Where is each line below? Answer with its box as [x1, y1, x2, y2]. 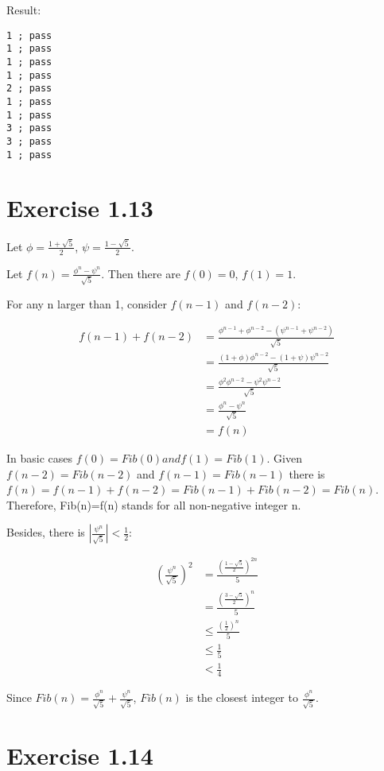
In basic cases [6, 450, 73, 467]
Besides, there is [6, 524, 85, 540]
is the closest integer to [185, 689, 298, 706]
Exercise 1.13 [6, 192, 153, 224]
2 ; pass [6, 83, 52, 95]
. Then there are [101, 265, 180, 281]
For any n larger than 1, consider [6, 295, 167, 312]
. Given [266, 450, 302, 467]
